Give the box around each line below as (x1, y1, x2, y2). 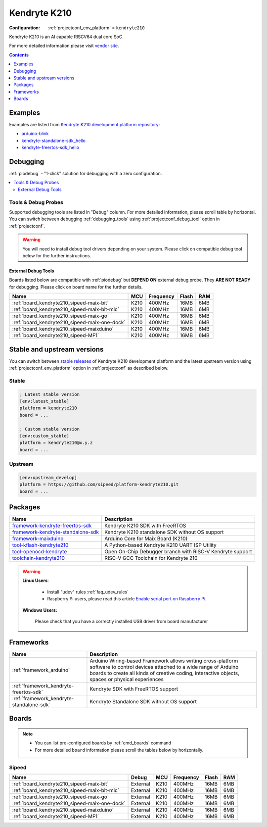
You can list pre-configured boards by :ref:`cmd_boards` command (35, 740, 172, 746)
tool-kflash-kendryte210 (12, 542, 69, 549)
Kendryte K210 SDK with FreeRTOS (104, 522, 186, 529)
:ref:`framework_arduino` (12, 666, 70, 673)
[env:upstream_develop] (19, 475, 78, 480)
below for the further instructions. (22, 252, 91, 258)
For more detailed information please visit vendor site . (9, 43, 119, 49)
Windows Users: (22, 607, 57, 613)
